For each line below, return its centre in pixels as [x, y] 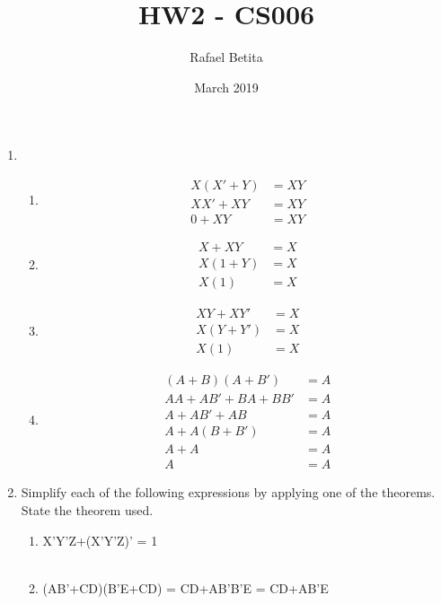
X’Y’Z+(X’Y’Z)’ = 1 [100, 540]
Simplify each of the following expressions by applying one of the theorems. [228, 492]
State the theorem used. [87, 509]
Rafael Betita [226, 57]
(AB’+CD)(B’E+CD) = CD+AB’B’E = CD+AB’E [185, 587]
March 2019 [226, 87]
